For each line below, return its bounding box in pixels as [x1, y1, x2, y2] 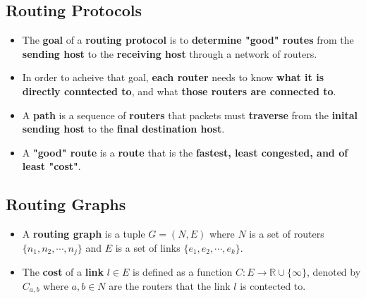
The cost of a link [22, 264, 104, 279]
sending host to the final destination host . [22, 121, 225, 136]
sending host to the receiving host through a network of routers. [22, 46, 317, 61]
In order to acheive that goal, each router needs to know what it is [22, 70, 324, 85]
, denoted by [306, 264, 361, 279]
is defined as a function [133, 264, 233, 279]
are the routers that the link [109, 278, 231, 293]
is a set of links [115, 240, 181, 255]
